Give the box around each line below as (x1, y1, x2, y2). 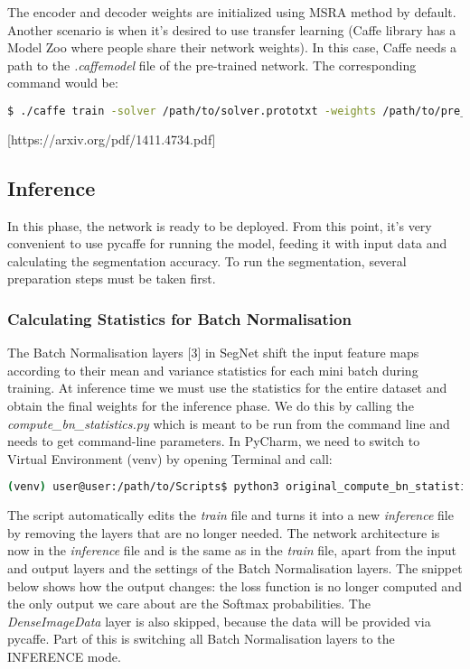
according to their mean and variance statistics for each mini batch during (7, 360, 418, 379)
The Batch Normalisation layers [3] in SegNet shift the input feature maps (7, 343, 419, 362)
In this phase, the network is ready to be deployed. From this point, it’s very (7, 216, 432, 235)
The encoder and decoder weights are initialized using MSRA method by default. (7, 3, 456, 21)
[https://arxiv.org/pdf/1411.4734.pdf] (7, 129, 216, 148)
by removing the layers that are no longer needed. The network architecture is (7, 523, 440, 542)
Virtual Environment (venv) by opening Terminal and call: (7, 449, 333, 468)
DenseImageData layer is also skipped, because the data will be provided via (7, 611, 431, 630)
